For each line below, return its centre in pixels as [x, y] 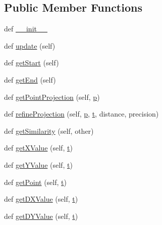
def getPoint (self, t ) [35, 182]
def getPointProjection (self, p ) [52, 97]
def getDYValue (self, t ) [41, 216]
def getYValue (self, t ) [38, 164]
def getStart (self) [32, 63]
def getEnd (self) [30, 79]
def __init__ [26, 29]
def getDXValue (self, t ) [41, 199]
